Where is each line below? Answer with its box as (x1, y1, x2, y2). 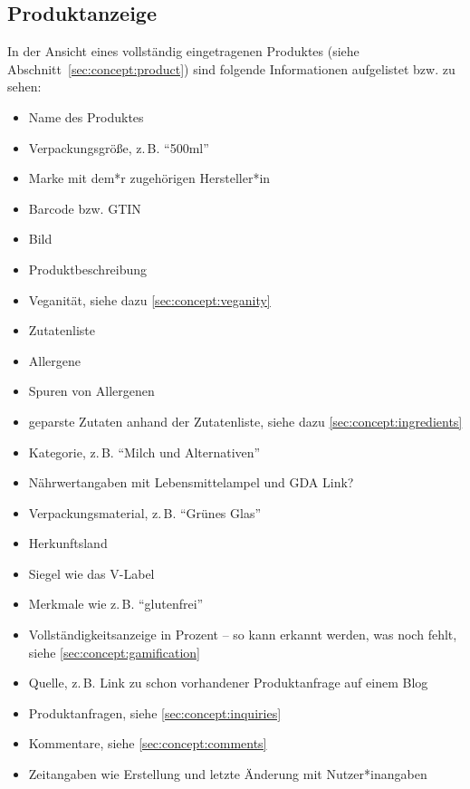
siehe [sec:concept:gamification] (28, 642, 200, 661)
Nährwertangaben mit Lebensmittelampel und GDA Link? (28, 473, 354, 492)
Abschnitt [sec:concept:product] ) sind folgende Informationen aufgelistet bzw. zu (7, 59, 456, 78)
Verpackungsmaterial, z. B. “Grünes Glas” (28, 503, 262, 522)
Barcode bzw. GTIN (28, 198, 141, 217)
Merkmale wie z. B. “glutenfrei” (28, 594, 204, 613)
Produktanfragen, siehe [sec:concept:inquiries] (28, 703, 282, 722)
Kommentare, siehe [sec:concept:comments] (28, 734, 267, 753)
